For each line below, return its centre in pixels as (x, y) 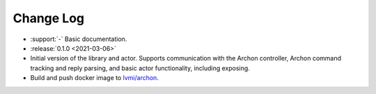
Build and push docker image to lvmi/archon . (95, 78)
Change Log (49, 18)
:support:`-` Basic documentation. (79, 39)
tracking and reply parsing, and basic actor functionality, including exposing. (140, 68)
